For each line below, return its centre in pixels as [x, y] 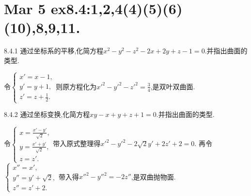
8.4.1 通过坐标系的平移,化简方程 [54, 51]
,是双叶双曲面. [173, 86]
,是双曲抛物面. [153, 176]
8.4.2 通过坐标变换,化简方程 [47, 114]
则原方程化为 [76, 86]
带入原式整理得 [77, 143]
